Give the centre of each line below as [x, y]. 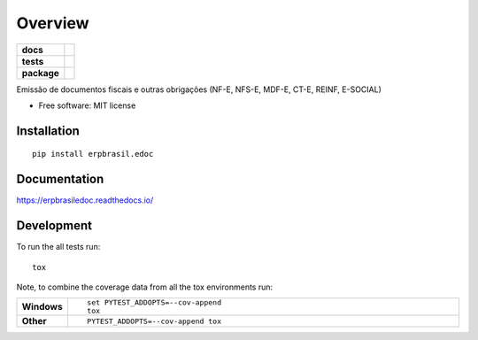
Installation [48, 131]
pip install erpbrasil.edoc [93, 154]
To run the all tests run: [58, 247]
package [40, 73]
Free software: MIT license [87, 105]
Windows [42, 307]
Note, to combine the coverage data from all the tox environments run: [145, 287]
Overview [53, 23]
